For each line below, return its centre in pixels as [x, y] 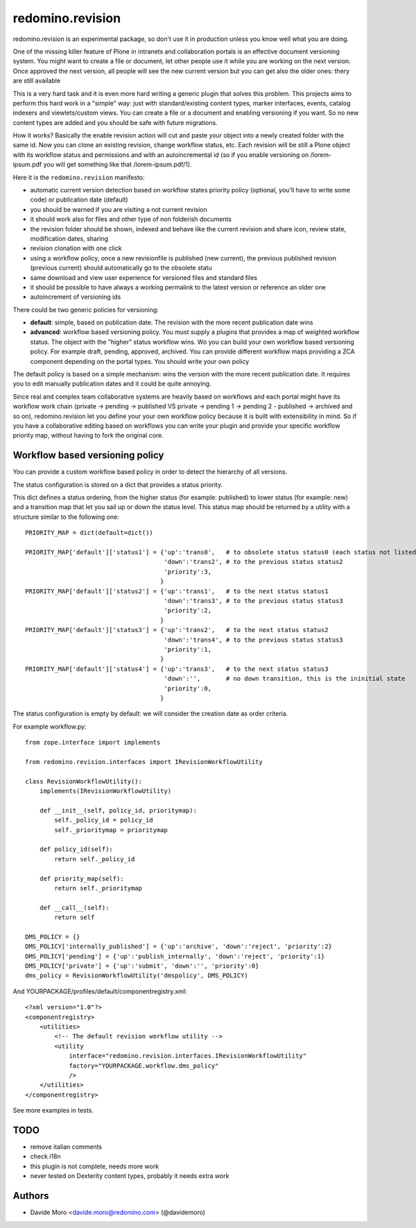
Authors [31, 1196]
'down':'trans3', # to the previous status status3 [253, 600]
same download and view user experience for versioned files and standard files [144, 277]
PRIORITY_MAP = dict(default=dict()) [89, 533]
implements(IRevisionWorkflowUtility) [105, 791]
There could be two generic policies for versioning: [86, 310]
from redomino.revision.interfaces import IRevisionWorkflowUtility [144, 762]
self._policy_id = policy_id [104, 820]
